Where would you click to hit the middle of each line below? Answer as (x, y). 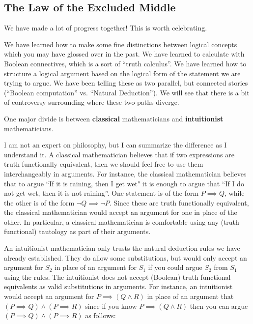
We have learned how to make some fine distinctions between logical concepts (121, 44)
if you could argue (175, 267)
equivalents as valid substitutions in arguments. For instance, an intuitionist (118, 286)
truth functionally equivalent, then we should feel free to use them (104, 164)
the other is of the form (39, 202)
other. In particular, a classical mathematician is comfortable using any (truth (122, 221)
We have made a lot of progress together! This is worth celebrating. (106, 28)
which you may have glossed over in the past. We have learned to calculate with (124, 54)
